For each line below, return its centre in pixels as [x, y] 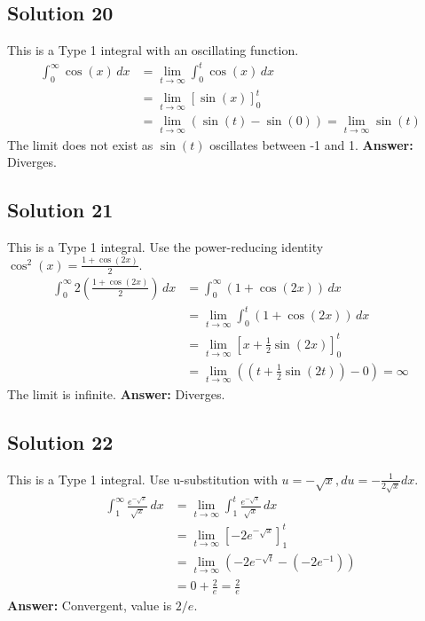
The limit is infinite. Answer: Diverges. [116, 394]
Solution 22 [60, 442]
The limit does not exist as [80, 144]
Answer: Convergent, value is [90, 605]
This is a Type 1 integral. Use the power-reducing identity [165, 246]
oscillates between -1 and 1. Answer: [311, 144]
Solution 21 [60, 210]
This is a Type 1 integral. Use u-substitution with [142, 479]
